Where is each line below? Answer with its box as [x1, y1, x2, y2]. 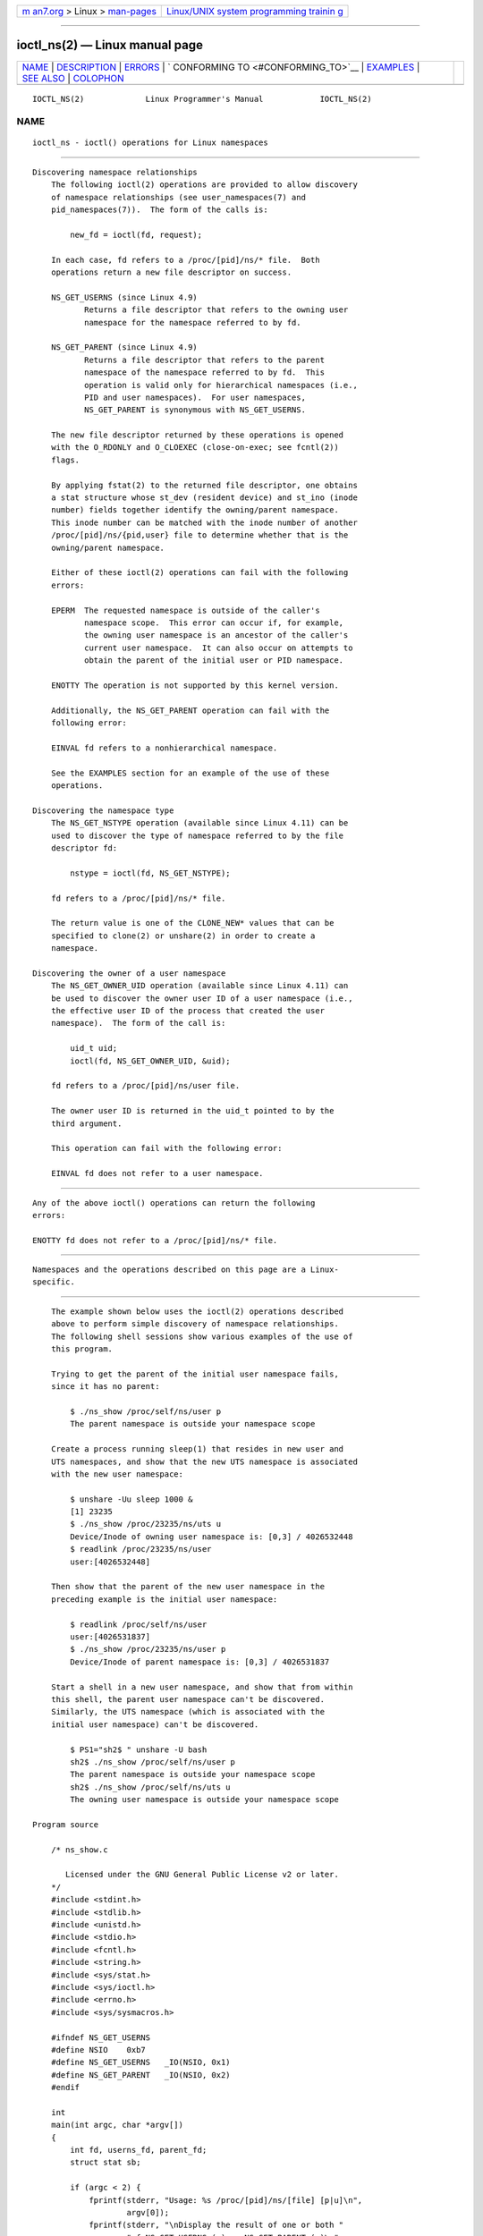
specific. [32, 1277, 75, 1287]
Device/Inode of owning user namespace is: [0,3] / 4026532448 [70, 1531, 353, 1542]
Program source [32, 1819, 99, 1829]
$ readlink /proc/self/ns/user [70, 1619, 208, 1630]
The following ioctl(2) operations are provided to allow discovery [50, 180, 358, 190]
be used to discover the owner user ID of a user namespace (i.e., [50, 993, 353, 1004]
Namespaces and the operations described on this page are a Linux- [32, 1265, 339, 1275]
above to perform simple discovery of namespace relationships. [50, 1319, 339, 1329]
